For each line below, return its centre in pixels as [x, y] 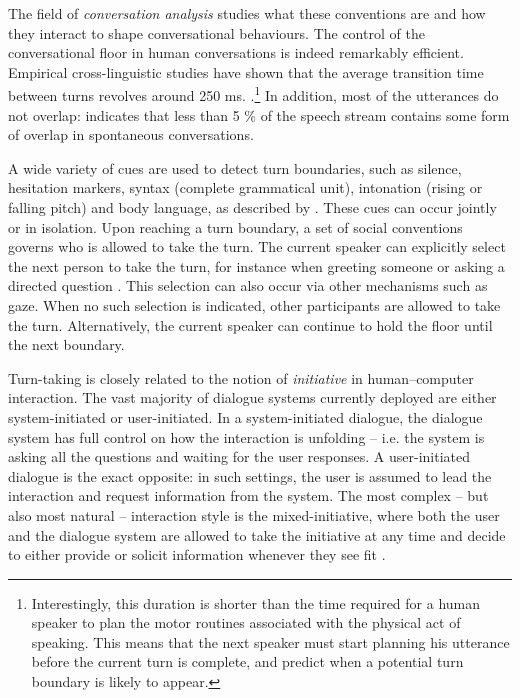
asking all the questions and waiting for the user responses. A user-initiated [239, 456]
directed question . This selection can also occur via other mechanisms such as [248, 285]
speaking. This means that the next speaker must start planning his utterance [270, 641]
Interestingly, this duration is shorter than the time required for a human [256, 602]
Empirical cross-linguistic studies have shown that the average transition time [246, 71]
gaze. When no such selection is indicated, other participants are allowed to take [254, 304]
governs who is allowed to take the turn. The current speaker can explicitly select [257, 246]
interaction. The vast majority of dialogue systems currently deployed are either [252, 397]
